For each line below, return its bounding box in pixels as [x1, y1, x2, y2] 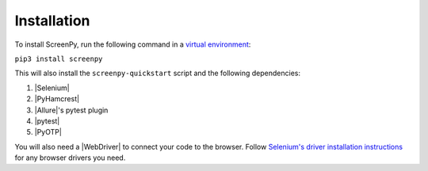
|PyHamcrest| [34, 94, 79, 104]
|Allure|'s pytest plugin [34, 105, 109, 115]
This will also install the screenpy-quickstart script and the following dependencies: [14, 68, 301, 78]
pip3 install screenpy [14, 54, 103, 63]
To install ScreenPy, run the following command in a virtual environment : [14, 40, 251, 49]
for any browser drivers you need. [14, 153, 126, 162]
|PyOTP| [34, 127, 63, 137]
